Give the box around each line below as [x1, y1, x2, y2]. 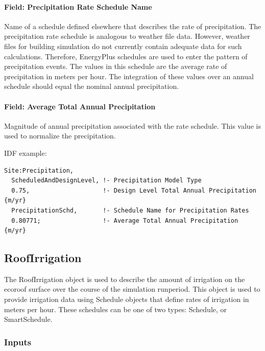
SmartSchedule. [4, 314, 53, 324]
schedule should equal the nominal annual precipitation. [4, 81, 179, 91]
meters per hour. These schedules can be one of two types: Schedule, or [4, 303, 227, 314]
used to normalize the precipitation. [4, 130, 116, 141]
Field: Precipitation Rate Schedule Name [4, 1, 152, 12]
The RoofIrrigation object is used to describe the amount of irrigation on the [4, 273, 245, 284]
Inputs [4, 335, 32, 348]
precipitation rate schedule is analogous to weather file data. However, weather [4, 31, 250, 41]
